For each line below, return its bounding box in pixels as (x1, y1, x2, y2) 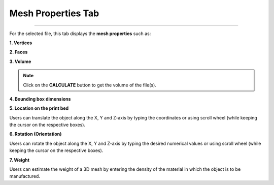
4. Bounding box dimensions (9, 96, 71, 102)
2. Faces (9, 49, 28, 55)
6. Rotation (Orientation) (9, 131, 62, 137)
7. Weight (9, 157, 30, 163)
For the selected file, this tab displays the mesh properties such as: (9, 30, 151, 37)
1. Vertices (9, 40, 32, 46)
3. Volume (9, 58, 31, 65)
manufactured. (9, 173, 41, 179)
